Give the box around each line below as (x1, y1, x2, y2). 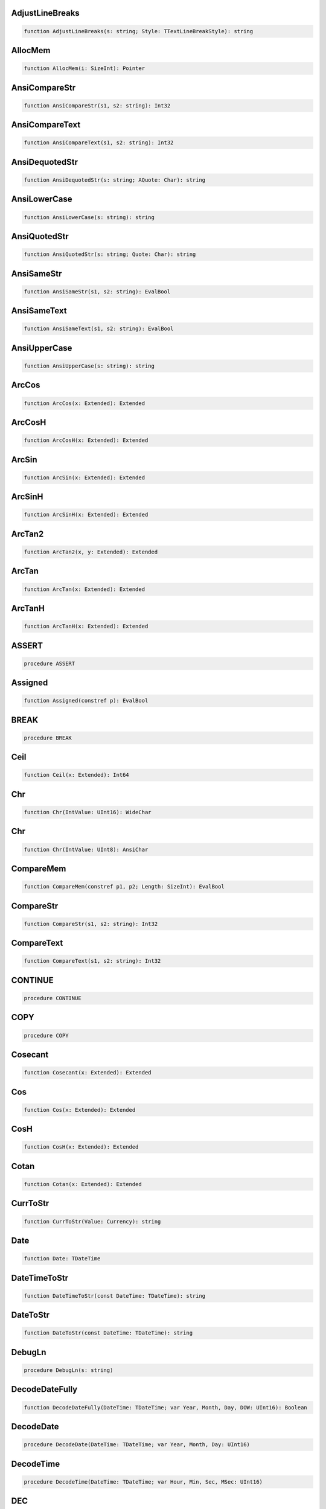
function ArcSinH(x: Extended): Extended (24, 511, 149, 518)
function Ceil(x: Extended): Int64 (24, 771, 129, 779)
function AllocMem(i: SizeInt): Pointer (24, 65, 145, 72)
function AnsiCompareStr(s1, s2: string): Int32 (24, 102, 171, 109)
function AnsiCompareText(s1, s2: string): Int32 (24, 139, 174, 146)
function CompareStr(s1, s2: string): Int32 (24, 920, 158, 927)
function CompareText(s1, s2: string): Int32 (24, 957, 161, 965)
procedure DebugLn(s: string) (24, 1367, 113, 1373)
